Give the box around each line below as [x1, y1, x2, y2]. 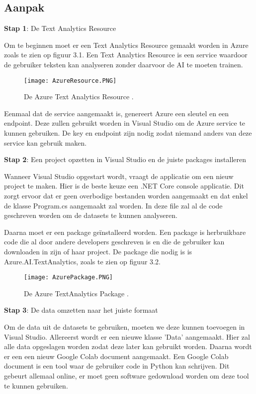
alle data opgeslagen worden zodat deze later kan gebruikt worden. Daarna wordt [4, 341, 252, 352]
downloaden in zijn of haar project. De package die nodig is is [4, 246, 192, 256]
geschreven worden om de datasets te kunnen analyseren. [4, 210, 177, 220]
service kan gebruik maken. [4, 137, 87, 148]
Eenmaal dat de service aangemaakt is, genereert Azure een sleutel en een [4, 108, 229, 118]
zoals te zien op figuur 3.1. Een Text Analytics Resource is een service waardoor [4, 49, 248, 60]
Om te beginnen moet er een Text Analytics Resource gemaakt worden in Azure [4, 39, 249, 50]
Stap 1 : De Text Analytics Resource [4, 23, 116, 33]
